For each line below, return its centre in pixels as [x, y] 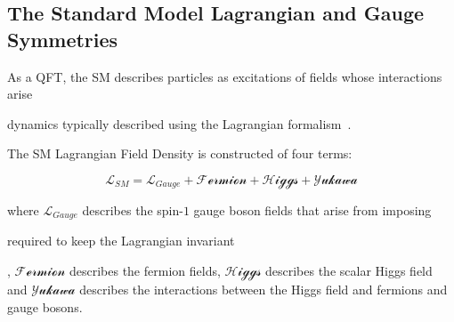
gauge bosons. [45, 306]
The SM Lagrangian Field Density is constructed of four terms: [180, 153]
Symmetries [63, 39]
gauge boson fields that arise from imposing [312, 209]
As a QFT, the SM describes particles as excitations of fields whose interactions [225, 76]
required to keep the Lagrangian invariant [121, 241]
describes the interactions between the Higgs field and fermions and [263, 290]
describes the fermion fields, [145, 271]
